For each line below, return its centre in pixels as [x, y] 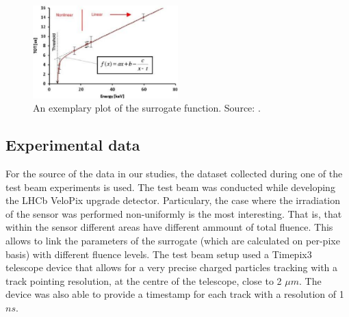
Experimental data [73, 145]
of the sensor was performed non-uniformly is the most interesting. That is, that [174, 213]
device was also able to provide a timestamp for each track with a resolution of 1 [175, 294]
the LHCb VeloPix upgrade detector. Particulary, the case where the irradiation [173, 200]
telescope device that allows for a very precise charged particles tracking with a [172, 267]
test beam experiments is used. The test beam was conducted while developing [170, 187]
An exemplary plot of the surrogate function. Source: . [147, 108]
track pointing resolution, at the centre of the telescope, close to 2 [144, 280]
